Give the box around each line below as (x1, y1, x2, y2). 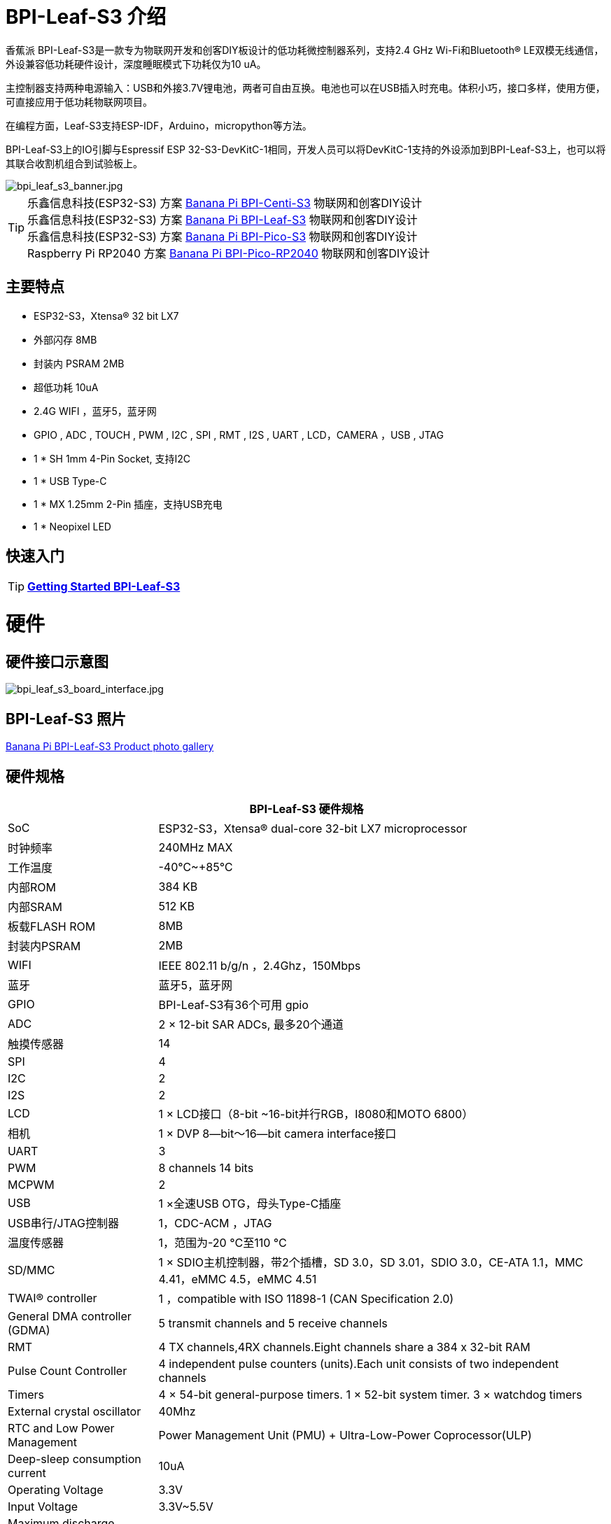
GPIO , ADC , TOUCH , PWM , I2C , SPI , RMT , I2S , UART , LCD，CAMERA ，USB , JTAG (34, 428, 444, 441)
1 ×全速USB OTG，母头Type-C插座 (158, 1197, 342, 1211)
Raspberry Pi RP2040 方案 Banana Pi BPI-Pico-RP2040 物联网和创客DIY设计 (27, 246, 430, 260)
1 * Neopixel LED (34, 520, 111, 532)
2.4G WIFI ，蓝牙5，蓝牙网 (34, 404, 157, 417)
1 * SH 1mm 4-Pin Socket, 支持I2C (34, 452, 191, 465)
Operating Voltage (8, 1483, 104, 1497)
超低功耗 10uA (34, 381, 99, 393)
